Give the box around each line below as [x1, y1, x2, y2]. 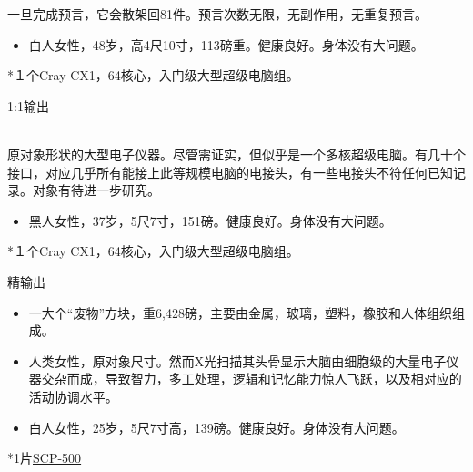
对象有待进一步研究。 [32, 180, 160, 200]
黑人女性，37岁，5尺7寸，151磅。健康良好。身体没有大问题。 [28, 210, 392, 230]
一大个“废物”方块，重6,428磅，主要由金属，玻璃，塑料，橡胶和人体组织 [28, 303, 452, 322]
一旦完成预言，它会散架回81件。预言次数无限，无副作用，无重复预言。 [7, 5, 428, 23]
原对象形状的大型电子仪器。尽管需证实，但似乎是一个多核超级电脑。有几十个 [7, 144, 466, 163]
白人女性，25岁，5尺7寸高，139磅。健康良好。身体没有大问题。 [28, 417, 405, 436]
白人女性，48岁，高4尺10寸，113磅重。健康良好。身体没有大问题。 [28, 35, 424, 54]
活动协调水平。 [28, 386, 118, 405]
